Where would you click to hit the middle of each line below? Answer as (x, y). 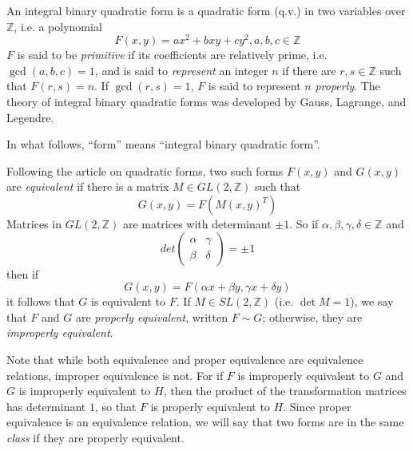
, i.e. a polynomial (58, 26)
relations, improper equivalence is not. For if (115, 375)
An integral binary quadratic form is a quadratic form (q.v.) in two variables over (206, 10)
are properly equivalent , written (152, 316)
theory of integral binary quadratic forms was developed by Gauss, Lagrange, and (206, 102)
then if (23, 273)
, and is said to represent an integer (181, 70)
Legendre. (30, 117)
